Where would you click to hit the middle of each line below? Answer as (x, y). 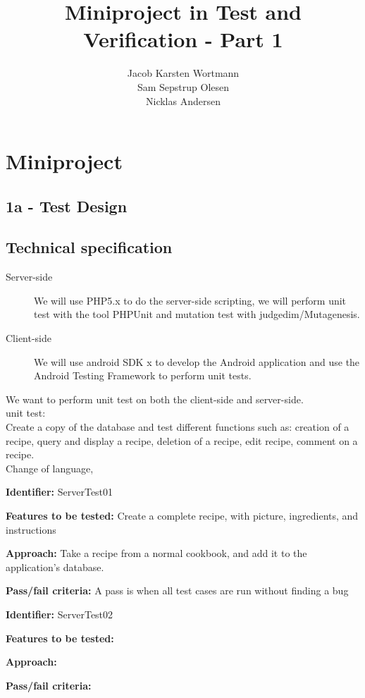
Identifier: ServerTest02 (60, 614)
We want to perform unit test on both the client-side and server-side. (155, 399)
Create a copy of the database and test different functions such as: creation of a (178, 427)
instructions (31, 529)
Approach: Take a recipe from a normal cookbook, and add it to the (156, 553)
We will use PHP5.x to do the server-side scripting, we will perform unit (190, 300)
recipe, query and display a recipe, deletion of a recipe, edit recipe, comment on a (182, 440)
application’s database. (55, 567)
